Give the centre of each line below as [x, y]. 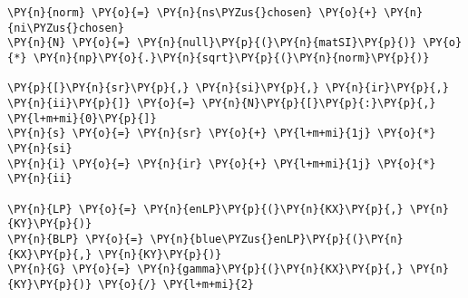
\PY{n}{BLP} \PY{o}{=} [76, 239]
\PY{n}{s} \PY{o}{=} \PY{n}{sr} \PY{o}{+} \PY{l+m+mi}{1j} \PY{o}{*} [222, 134]
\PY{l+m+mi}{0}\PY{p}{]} [82, 118]
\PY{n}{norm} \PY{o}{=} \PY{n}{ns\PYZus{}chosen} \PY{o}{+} [193, 13]
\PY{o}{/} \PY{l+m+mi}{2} [176, 284]
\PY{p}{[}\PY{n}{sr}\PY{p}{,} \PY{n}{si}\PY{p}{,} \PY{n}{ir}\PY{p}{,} [228, 88]
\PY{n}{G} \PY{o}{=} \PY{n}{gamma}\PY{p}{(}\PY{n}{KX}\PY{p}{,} [205, 269]
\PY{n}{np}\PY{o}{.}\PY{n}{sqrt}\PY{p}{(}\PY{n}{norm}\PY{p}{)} [231, 58]
